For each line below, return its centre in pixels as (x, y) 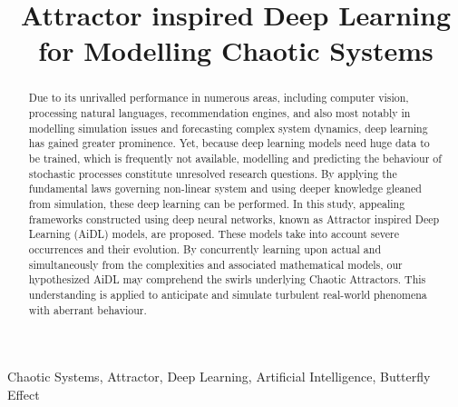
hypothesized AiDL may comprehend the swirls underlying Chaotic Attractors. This (227, 279)
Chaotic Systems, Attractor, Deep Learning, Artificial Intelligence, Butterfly (219, 377)
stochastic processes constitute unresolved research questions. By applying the (213, 173)
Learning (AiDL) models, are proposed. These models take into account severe (214, 234)
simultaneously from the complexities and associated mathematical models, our (215, 264)
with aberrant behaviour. (88, 309)
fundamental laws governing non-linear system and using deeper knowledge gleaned (225, 189)
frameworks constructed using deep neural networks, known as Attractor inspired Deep (234, 218)
